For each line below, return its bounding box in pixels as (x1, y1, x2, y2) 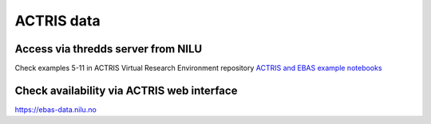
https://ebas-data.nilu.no (14, 104, 97, 114)
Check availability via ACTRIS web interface (14, 83, 238, 97)
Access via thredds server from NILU (14, 42, 203, 56)
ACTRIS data (14, 12, 101, 29)
